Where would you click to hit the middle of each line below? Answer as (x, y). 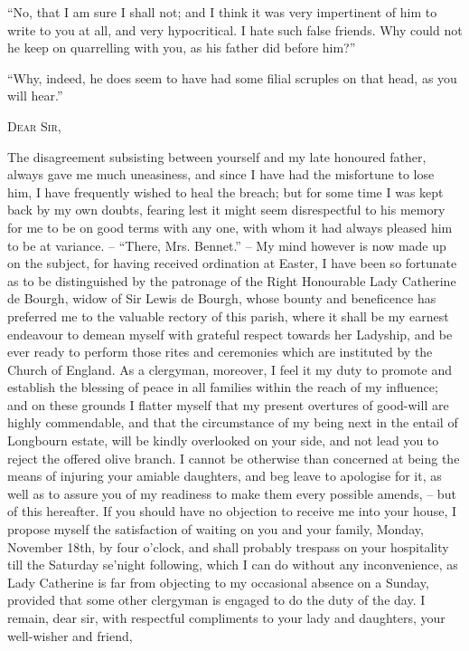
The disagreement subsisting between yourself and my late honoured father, (217, 156)
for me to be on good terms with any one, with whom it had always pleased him (230, 227)
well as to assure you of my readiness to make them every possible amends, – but (232, 493)
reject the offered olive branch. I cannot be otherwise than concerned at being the (234, 458)
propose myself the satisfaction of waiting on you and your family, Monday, (216, 529)
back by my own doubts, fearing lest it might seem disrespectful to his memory (226, 210)
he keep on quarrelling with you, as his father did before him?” (182, 48)
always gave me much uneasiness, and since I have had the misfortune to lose (221, 174)
